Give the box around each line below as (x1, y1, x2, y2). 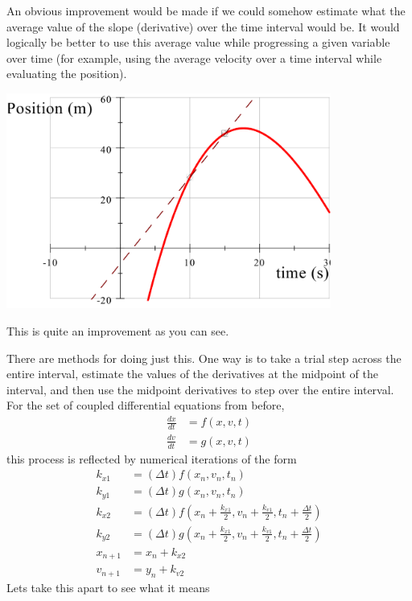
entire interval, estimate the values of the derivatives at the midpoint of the (6, 365, 378, 382)
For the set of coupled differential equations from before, (6, 397, 285, 414)
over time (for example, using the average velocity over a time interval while (6, 49, 382, 66)
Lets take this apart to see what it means (6, 579, 210, 596)
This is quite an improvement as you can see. (6, 322, 229, 339)
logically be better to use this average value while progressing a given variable (6, 34, 390, 51)
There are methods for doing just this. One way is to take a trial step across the (6, 349, 402, 366)
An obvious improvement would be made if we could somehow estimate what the (6, 2, 406, 19)
